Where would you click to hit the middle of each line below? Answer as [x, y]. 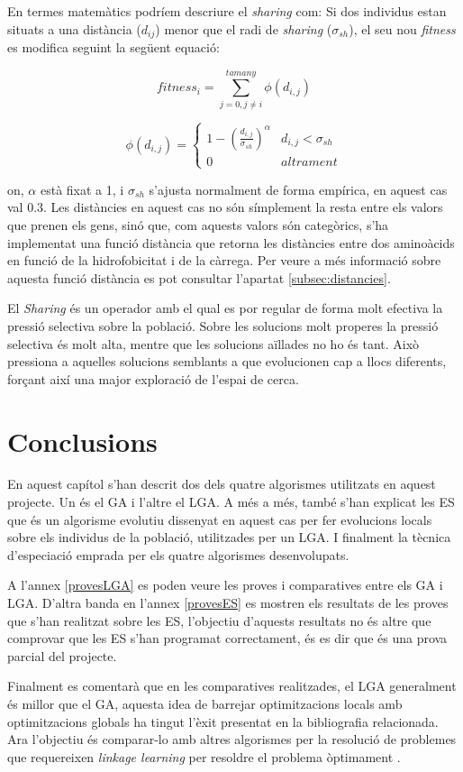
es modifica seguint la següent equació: [113, 47]
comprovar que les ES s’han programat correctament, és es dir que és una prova [227, 638]
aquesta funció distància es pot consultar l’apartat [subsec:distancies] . [199, 277]
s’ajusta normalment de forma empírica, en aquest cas [298, 189]
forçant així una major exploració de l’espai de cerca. [153, 378]
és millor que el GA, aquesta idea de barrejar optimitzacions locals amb [205, 704]
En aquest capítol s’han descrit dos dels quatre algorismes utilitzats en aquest [222, 484]
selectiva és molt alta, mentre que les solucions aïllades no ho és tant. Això [213, 343]
